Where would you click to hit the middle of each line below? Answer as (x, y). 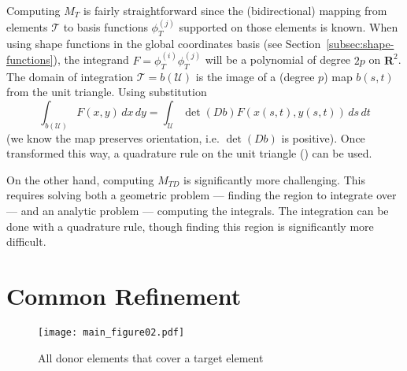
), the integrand (91, 59)
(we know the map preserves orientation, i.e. (113, 137)
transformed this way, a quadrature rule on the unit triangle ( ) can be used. (189, 153)
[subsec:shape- (360, 43)
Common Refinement (124, 296)
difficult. (26, 241)
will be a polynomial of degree (278, 59)
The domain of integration (70, 76)
